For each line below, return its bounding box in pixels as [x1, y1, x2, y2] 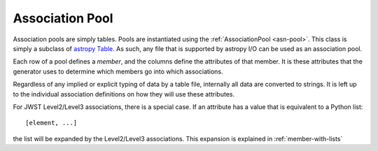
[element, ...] [25, 119, 78, 127]
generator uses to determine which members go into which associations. [13, 67, 223, 75]
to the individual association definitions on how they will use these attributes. [13, 89, 234, 98]
